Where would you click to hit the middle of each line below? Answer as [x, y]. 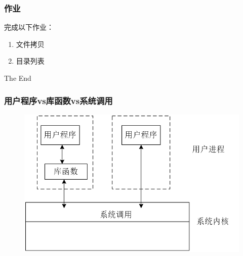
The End [18, 78]
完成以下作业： [29, 27]
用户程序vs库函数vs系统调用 [58, 100]
